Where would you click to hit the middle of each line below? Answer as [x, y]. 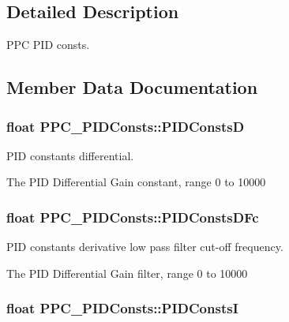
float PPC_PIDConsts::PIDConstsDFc [133, 217]
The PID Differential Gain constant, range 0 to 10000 [136, 182]
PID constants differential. [70, 155]
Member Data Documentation [132, 87]
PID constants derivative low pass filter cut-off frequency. [145, 247]
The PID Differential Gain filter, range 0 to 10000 [127, 273]
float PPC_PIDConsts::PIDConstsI [122, 308]
